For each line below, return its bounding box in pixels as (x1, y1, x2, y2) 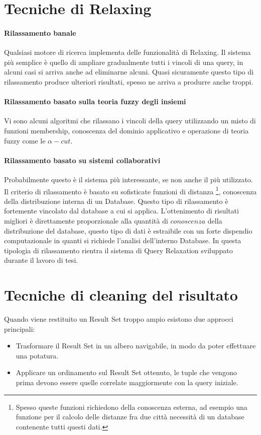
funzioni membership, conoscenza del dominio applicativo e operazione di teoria (4, 125, 249, 135)
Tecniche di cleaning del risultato (4, 284, 238, 305)
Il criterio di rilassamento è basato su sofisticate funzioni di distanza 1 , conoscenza (4, 184, 257, 196)
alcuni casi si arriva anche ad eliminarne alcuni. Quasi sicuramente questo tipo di (4, 66, 254, 77)
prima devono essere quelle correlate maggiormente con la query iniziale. (16, 377, 238, 388)
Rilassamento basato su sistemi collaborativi (4, 155, 161, 165)
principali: (4, 323, 35, 334)
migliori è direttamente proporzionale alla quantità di (4, 215, 168, 226)
